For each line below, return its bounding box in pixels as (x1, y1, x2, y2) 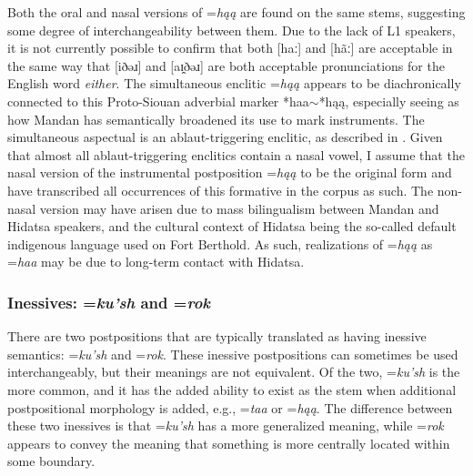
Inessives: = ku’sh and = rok (7, 290, 211, 313)
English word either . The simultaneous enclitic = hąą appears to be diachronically (7, 74, 461, 93)
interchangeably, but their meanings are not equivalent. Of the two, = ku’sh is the (7, 362, 460, 381)
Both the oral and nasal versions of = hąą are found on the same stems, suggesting (7, 3, 466, 21)
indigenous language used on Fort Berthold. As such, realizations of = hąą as (7, 234, 433, 253)
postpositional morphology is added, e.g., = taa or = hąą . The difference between (7, 398, 453, 417)
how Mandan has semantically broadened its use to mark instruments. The (7, 109, 425, 128)
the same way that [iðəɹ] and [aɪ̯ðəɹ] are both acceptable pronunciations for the (7, 56, 445, 75)
